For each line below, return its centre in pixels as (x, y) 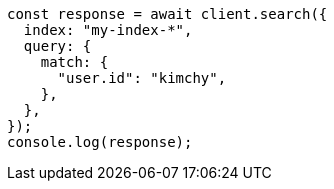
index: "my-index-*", (108, 30)
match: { (74, 62)
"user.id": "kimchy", (142, 78)
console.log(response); (100, 142)
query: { (57, 46)
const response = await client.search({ (167, 14)
